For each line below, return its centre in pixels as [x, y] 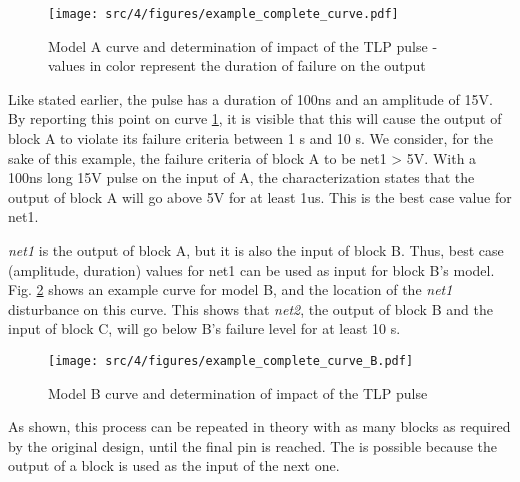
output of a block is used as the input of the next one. [174, 465]
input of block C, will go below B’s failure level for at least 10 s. [204, 328]
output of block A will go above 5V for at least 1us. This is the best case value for [260, 196]
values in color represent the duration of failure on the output [237, 65]
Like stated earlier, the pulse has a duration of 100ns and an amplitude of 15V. [250, 98]
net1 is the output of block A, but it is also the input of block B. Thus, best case [256, 250]
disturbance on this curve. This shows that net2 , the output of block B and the [250, 308]
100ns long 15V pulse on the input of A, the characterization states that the [241, 177]
